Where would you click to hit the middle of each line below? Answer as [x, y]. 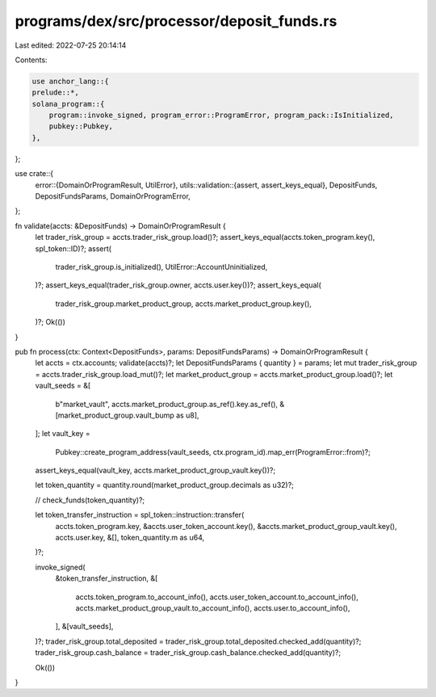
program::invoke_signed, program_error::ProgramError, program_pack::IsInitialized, [222, 115]
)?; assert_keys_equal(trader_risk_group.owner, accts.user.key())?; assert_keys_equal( [178, 285]
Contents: [31, 60]
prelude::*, [56, 92]
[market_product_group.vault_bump [115, 415]
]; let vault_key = [63, 434]
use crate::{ [34, 174]
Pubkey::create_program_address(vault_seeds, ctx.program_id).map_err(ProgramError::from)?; [213, 451]
